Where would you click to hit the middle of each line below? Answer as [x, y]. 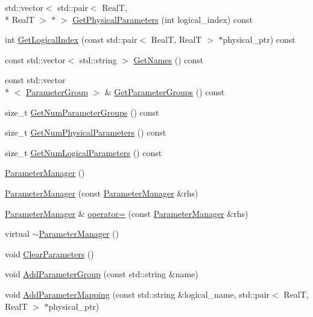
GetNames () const [169, 59]
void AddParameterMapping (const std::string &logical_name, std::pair [138, 294]
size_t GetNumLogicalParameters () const [84, 152]
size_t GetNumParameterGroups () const [82, 112]
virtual [17, 234]
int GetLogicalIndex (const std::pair [71, 39]
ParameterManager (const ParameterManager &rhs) [102, 193]
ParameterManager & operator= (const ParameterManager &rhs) [127, 213]
